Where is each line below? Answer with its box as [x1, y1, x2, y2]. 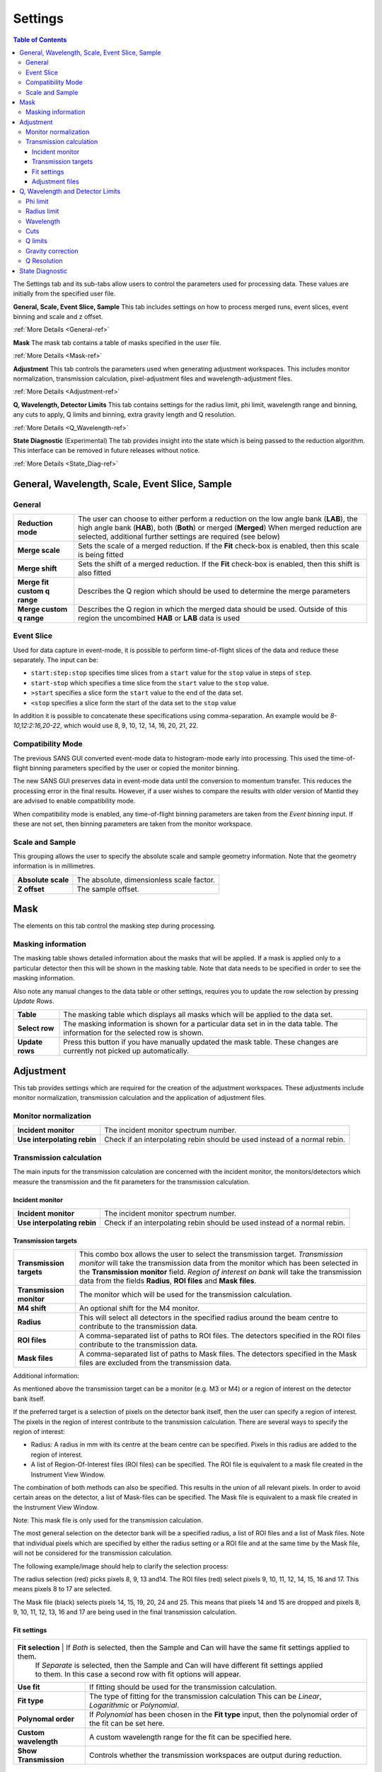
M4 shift [17, 1303, 47, 1313]
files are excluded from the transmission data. [79, 1358, 232, 1368]
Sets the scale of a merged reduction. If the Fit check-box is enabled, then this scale [78, 541, 359, 551]
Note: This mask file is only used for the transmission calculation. [13, 1516, 203, 1525]
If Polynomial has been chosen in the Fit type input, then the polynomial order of [89, 1709, 358, 1719]
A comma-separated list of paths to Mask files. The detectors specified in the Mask [79, 1349, 357, 1359]
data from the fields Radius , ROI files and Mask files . [79, 1276, 257, 1286]
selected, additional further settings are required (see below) [78, 532, 281, 542]
